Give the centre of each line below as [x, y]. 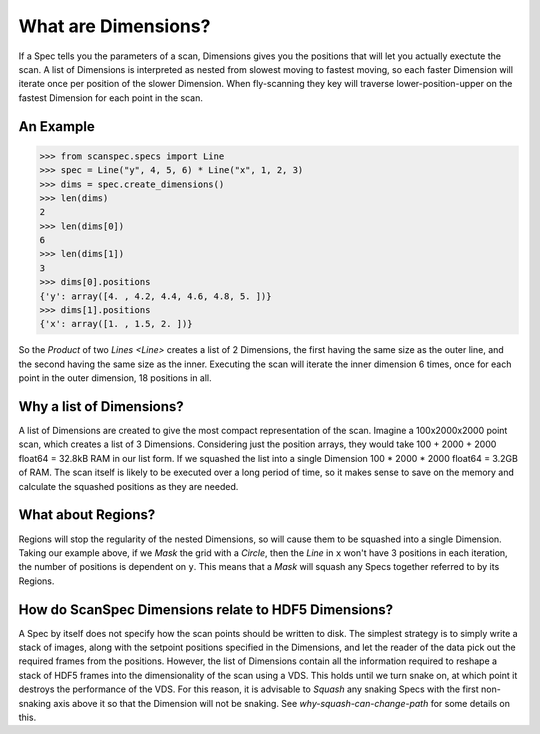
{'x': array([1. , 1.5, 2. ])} [116, 324]
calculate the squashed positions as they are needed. [128, 486]
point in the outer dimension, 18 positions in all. [115, 378]
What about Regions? [87, 515]
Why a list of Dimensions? [101, 406]
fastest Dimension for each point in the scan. [111, 97]
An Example [56, 126]
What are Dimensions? [114, 26]
